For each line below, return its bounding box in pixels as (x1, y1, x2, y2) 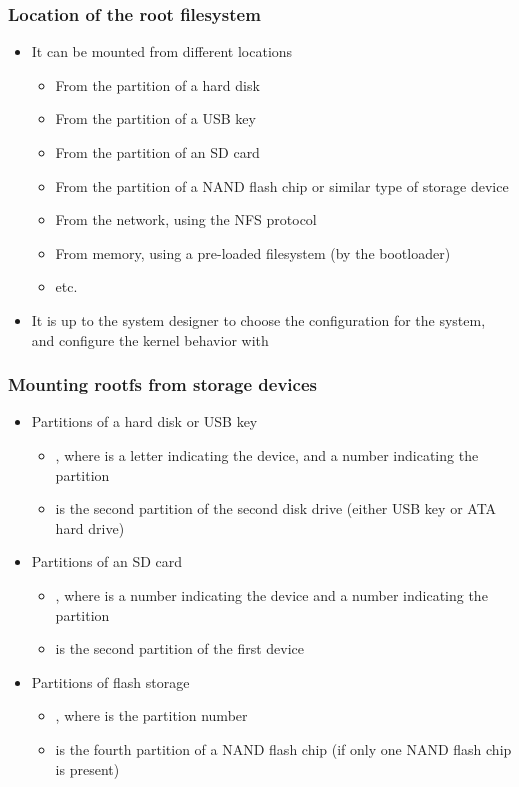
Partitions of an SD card (31, 551, 183, 572)
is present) (55, 758, 120, 779)
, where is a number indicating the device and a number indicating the (55, 584, 488, 605)
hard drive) (55, 517, 125, 538)
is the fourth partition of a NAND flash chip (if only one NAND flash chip (55, 738, 512, 759)
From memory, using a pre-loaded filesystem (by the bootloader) (55, 242, 451, 263)
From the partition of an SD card (55, 142, 260, 162)
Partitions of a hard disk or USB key (31, 411, 258, 432)
